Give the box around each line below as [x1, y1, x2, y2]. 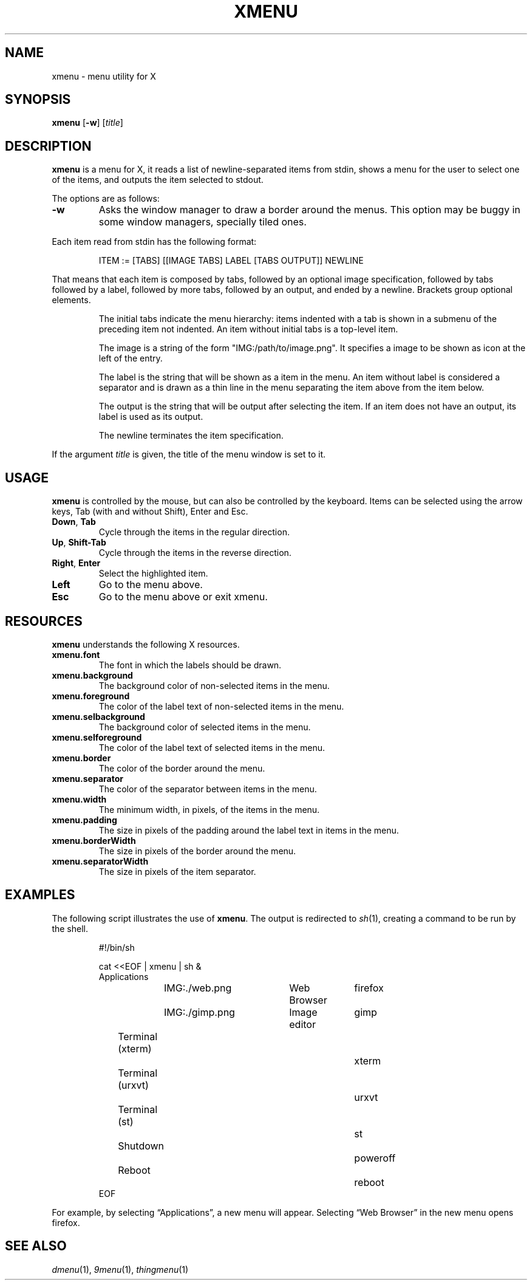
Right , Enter [52, 558, 101, 569]
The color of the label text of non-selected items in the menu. [98, 701, 344, 711]
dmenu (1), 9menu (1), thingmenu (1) [52, 1264, 189, 1275]
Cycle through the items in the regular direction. [98, 527, 290, 538]
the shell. [52, 923, 88, 934]
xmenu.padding [52, 814, 117, 825]
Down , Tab [52, 516, 96, 527]
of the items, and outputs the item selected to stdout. [52, 174, 264, 185]
